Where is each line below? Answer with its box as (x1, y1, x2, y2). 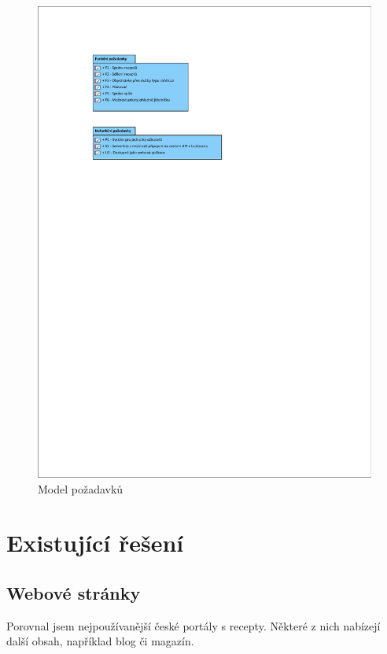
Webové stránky (6, 581, 141, 605)
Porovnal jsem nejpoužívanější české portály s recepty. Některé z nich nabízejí (6, 617, 381, 634)
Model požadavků (38, 480, 123, 497)
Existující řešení (6, 527, 184, 559)
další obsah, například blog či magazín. (6, 633, 194, 649)
